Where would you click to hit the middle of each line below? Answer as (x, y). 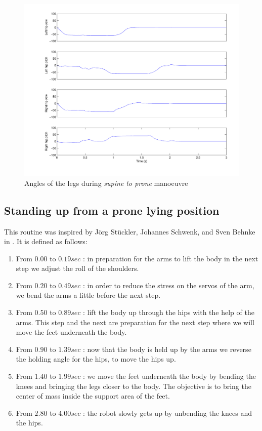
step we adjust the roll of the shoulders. (77, 268)
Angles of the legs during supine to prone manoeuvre (106, 183)
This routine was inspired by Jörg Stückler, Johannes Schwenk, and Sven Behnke (130, 231)
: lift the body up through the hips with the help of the (169, 312)
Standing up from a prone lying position (112, 210)
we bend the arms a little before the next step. (88, 295)
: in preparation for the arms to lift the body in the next (171, 258)
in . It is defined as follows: (46, 241)
